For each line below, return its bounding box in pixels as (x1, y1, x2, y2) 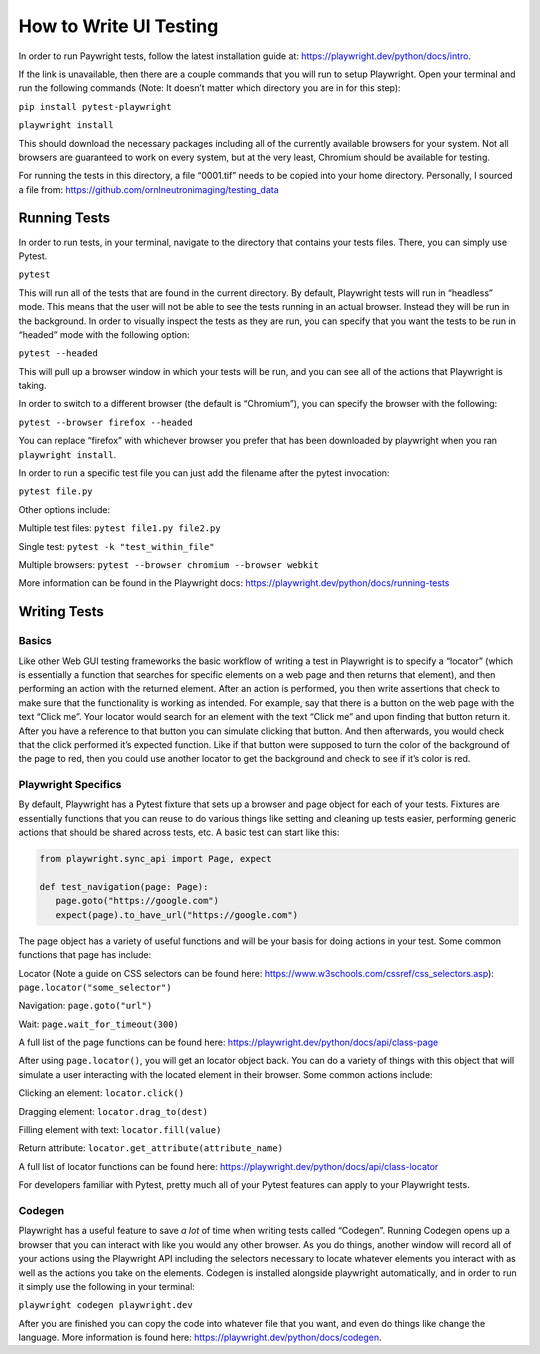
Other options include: (18, 503, 110, 515)
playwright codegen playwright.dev (18, 1300, 194, 1311)
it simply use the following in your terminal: (18, 1280, 195, 1292)
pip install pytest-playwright (18, 101, 172, 112)
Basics (18, 634, 52, 648)
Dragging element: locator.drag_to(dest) (18, 1105, 209, 1117)
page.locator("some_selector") (18, 981, 172, 993)
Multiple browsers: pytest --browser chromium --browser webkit (18, 559, 319, 570)
